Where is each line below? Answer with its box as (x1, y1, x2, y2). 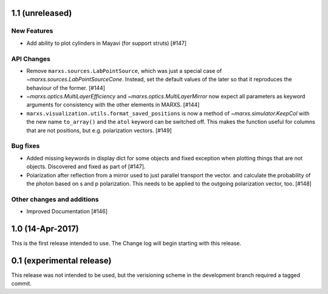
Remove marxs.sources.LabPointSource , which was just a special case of (26, 67, 222, 74)
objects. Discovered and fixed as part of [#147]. (26, 163, 146, 170)
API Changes (11, 55, 51, 63)
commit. (11, 280, 32, 287)
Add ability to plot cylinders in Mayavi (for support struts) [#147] (26, 39, 187, 47)
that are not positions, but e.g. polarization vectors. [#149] (26, 126, 173, 134)
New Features (11, 27, 53, 35)
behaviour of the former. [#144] (26, 84, 106, 91)
